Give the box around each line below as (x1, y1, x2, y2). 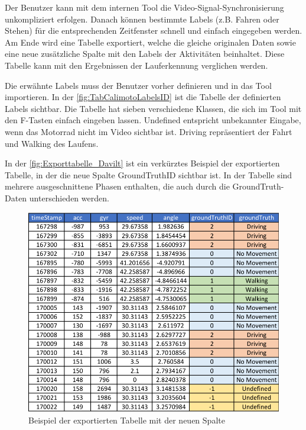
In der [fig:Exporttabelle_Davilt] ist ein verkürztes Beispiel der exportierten (5, 157, 280, 169)
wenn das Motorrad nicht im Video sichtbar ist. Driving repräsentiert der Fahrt (5, 125, 292, 137)
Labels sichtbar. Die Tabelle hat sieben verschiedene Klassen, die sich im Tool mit (5, 102, 302, 114)
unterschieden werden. (29, 191, 109, 204)
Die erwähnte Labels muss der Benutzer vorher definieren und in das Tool (5, 79, 272, 91)
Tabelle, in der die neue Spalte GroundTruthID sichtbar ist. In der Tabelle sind (5, 168, 292, 181)
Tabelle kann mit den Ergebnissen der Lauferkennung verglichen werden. (5, 59, 268, 71)
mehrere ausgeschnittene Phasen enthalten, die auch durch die (5, 180, 230, 192)
